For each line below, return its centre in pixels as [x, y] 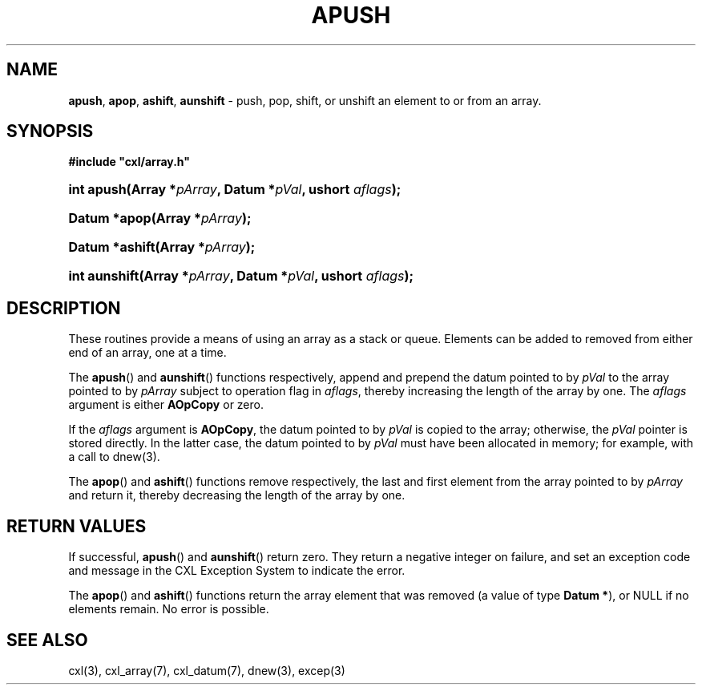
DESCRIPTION [64, 308]
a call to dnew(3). [114, 457]
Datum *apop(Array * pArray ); [160, 218]
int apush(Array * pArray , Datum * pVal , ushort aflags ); [235, 190]
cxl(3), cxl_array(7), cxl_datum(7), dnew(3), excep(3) [207, 670]
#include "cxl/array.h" [129, 162]
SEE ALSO [47, 640]
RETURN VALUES [77, 526]
